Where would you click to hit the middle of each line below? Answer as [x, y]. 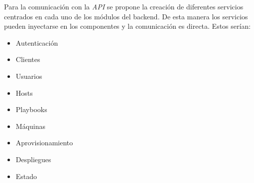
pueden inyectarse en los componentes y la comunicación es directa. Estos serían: [127, 26]
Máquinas [31, 126]
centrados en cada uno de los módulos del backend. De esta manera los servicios [126, 16]
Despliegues [33, 159]
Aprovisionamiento [44, 143]
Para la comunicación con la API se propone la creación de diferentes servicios [124, 6]
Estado [26, 176]
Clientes [28, 59]
